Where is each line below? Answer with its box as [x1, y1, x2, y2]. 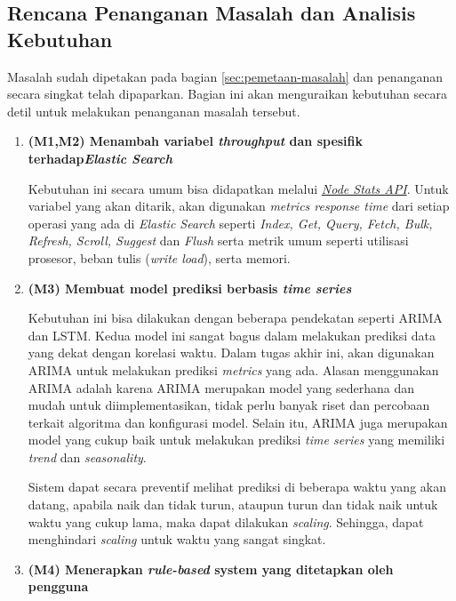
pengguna [28, 577, 89, 596]
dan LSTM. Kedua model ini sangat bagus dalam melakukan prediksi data [28, 325, 436, 344]
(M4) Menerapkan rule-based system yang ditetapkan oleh [28, 559, 394, 578]
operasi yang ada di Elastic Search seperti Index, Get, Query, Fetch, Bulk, [28, 213, 433, 232]
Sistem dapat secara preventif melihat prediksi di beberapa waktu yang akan [28, 477, 446, 496]
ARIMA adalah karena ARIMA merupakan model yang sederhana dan [28, 378, 415, 397]
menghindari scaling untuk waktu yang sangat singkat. [28, 530, 326, 549]
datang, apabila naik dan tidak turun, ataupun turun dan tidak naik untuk [28, 495, 438, 514]
